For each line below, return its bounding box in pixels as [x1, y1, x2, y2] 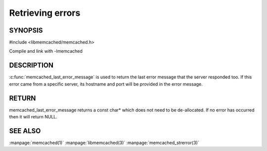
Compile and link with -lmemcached [9, 48, 83, 54]
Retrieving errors [9, 7, 81, 18]
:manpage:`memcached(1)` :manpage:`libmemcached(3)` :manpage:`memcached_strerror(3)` [9, 140, 200, 146]
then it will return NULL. [9, 114, 58, 120]
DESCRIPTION [9, 61, 54, 70]
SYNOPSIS [9, 26, 43, 35]
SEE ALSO [9, 126, 41, 135]
